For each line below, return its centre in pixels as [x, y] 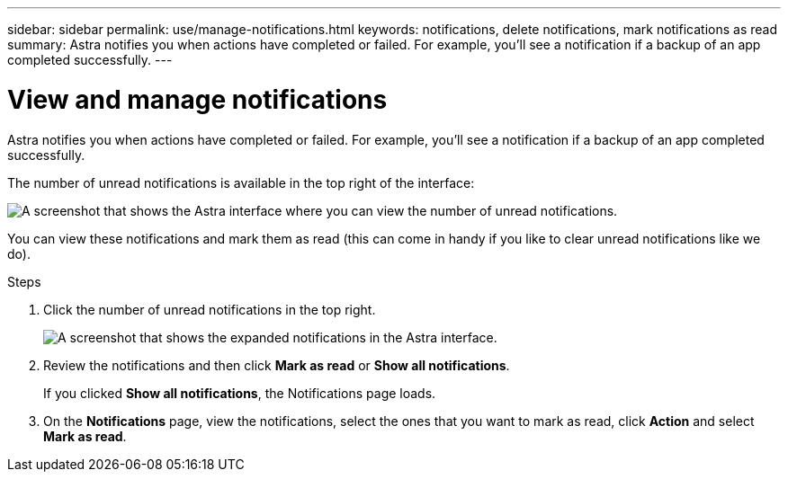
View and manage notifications [197, 99]
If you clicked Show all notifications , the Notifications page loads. [240, 393]
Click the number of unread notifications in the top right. [210, 309]
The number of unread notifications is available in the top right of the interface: [241, 182]
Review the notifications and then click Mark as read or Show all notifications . [277, 365]
